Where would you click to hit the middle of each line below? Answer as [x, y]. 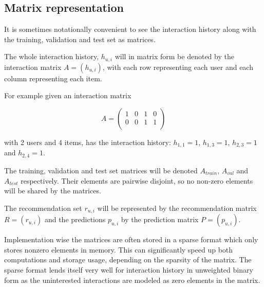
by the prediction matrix [160, 219]
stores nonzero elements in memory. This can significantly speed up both [119, 249]
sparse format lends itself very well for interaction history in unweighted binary [129, 269]
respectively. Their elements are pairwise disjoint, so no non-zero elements [137, 180]
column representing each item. [53, 78]
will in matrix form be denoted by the [174, 56]
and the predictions [75, 219]
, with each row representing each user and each [178, 67]
